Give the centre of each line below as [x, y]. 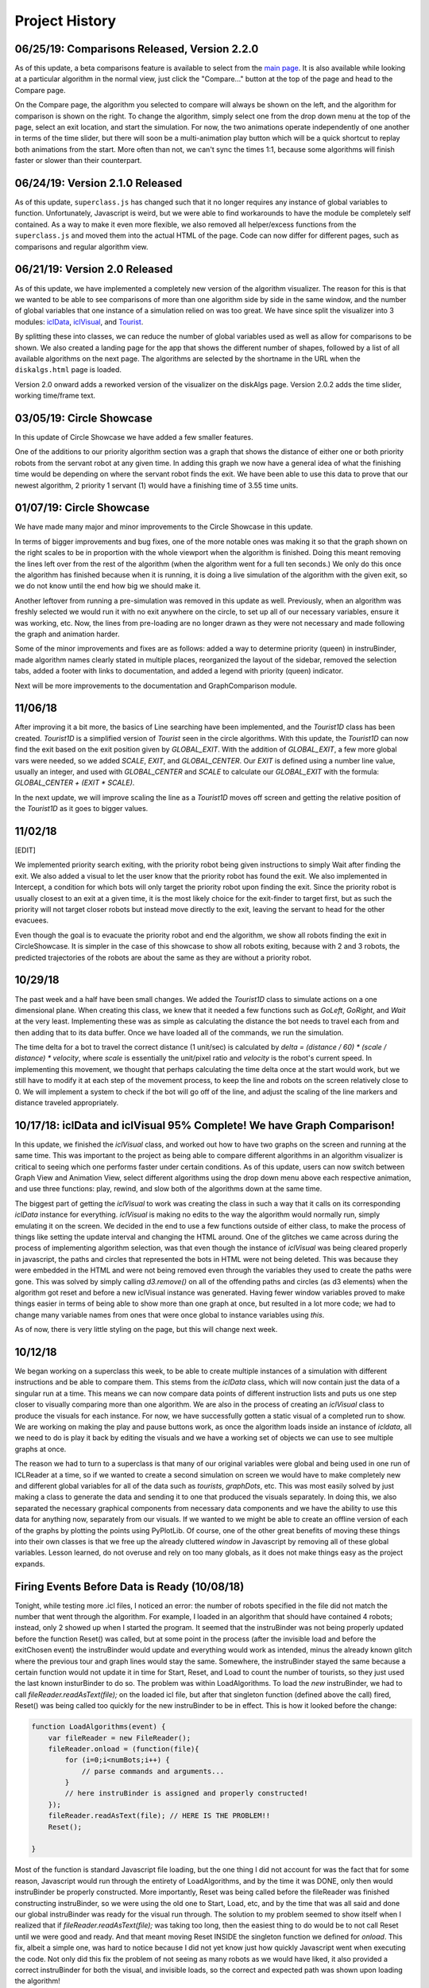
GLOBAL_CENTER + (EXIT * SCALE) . [75, 782]
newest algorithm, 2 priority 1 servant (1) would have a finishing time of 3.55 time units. [157, 485]
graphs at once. [41, 1449]
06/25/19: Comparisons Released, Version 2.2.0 [137, 49]
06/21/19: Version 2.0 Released [94, 269]
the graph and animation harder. [67, 634]
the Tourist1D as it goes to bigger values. [81, 809]
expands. [30, 1563]
